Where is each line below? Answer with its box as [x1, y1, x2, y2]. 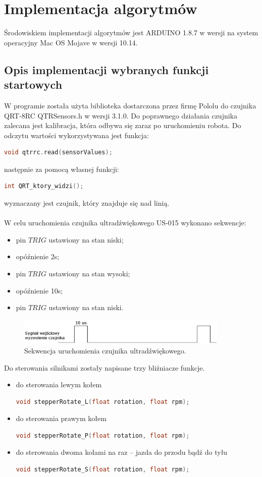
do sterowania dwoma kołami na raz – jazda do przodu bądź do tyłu [16, 447, 228, 457]
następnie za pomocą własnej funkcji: [4, 163, 119, 174]
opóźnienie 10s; [16, 285, 63, 295]
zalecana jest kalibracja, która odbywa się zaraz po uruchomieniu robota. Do [4, 120, 241, 131]
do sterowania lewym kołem [16, 379, 102, 390]
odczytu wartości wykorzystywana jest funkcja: [4, 130, 149, 140]
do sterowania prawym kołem [16, 413, 107, 424]
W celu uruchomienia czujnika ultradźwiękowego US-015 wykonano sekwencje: [4, 217, 246, 228]
